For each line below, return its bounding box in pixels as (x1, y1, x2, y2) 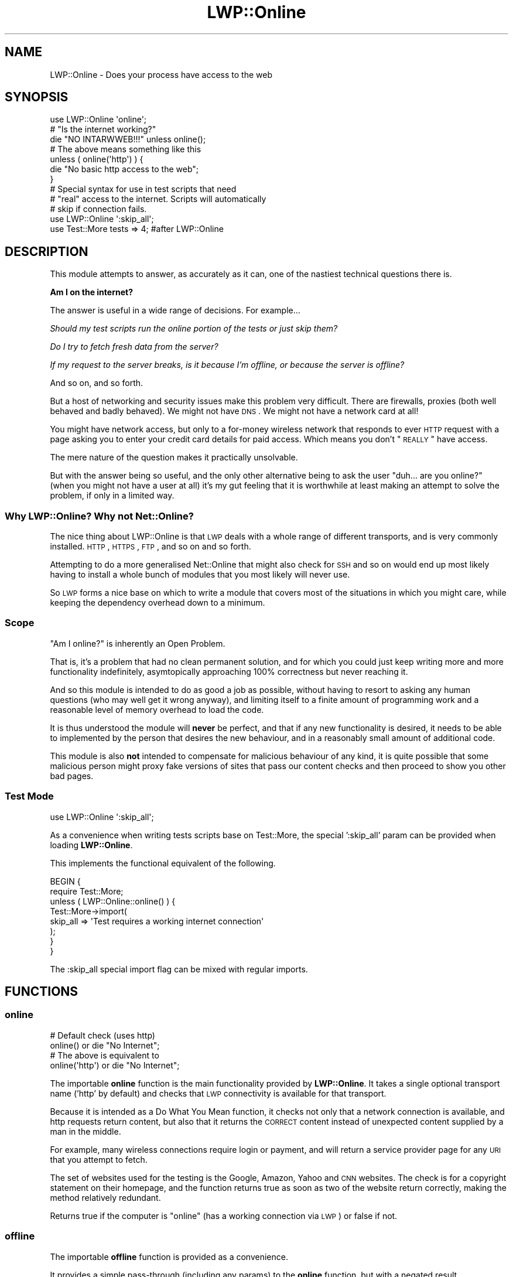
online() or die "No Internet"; (50, 1040, 160, 1050)
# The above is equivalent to (50, 1050, 159, 1060)
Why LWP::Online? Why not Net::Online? (5, 510, 194, 522)
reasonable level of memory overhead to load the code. (50, 704, 264, 715)
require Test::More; (50, 886, 124, 896)
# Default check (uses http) (50, 1030, 155, 1040)
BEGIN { (50, 876, 81, 886)
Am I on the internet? (50, 287, 133, 298)
